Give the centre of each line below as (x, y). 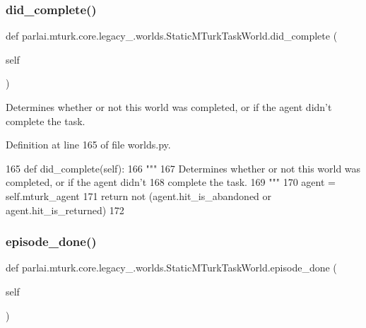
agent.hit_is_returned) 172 (65, 210)
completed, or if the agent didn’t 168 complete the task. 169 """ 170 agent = (171, 182)
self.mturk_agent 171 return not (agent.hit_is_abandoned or (139, 195)
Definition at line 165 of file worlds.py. (88, 145)
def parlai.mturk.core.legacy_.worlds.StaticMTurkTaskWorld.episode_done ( (171, 268)
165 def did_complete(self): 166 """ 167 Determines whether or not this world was (183, 168)
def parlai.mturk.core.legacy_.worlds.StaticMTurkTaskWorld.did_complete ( (172, 36)
